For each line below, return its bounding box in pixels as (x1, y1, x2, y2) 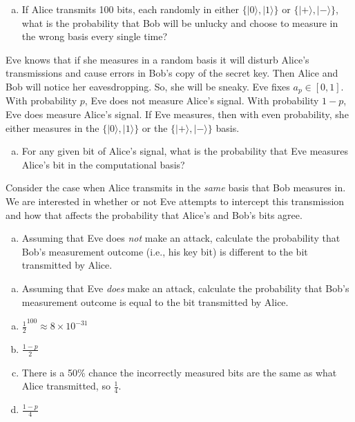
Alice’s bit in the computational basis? (21, 157, 185, 171)
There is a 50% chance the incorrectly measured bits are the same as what (21, 365, 337, 379)
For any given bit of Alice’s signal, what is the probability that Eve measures (21, 144, 349, 158)
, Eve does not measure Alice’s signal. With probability (84, 93, 319, 108)
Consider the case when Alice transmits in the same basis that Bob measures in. (6, 180, 346, 195)
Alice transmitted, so (21, 378, 111, 393)
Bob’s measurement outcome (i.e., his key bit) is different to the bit (21, 244, 308, 258)
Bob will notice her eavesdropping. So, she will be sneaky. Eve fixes (6, 79, 290, 93)
